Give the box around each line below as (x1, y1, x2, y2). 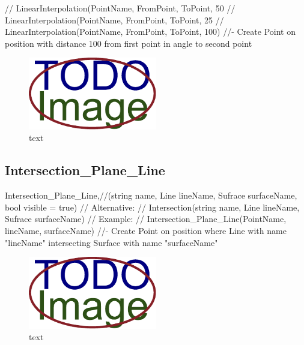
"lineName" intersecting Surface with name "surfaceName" (5, 236, 218, 248)
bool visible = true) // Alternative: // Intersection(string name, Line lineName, (5, 200, 300, 213)
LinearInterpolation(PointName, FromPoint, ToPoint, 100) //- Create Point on (5, 25, 296, 38)
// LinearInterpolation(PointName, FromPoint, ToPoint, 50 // (5, 2, 236, 14)
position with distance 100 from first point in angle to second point (5, 37, 252, 49)
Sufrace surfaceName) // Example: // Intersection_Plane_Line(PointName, (5, 212, 287, 225)
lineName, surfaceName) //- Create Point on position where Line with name (5, 224, 287, 236)
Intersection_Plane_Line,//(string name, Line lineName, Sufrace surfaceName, (5, 189, 297, 202)
